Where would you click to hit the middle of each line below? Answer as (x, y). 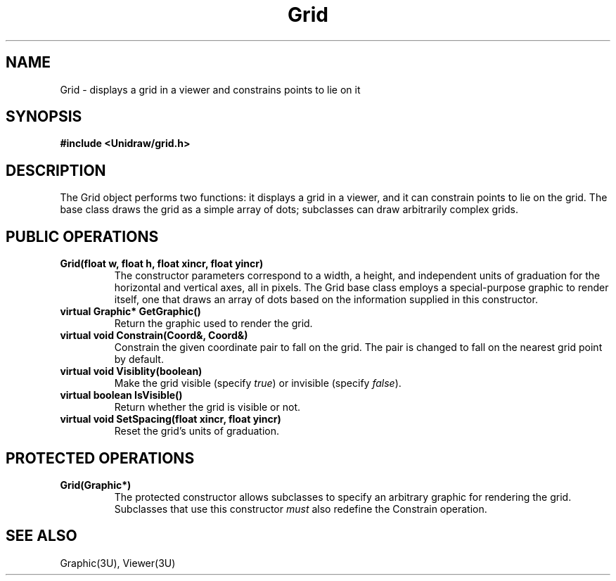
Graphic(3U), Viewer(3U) (118, 563)
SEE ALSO (41, 536)
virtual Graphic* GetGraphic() (130, 312)
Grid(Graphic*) (96, 485)
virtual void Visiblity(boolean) (131, 371)
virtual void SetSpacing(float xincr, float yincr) (171, 419)
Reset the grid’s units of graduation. (197, 431)
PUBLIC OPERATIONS (82, 236)
